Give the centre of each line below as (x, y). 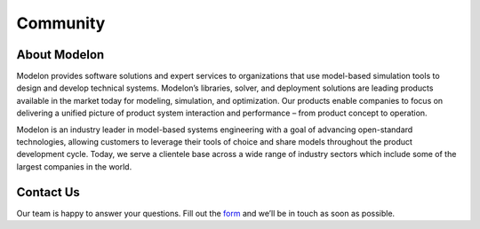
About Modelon (60, 55)
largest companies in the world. (74, 166)
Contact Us (48, 192)
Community (61, 23)
